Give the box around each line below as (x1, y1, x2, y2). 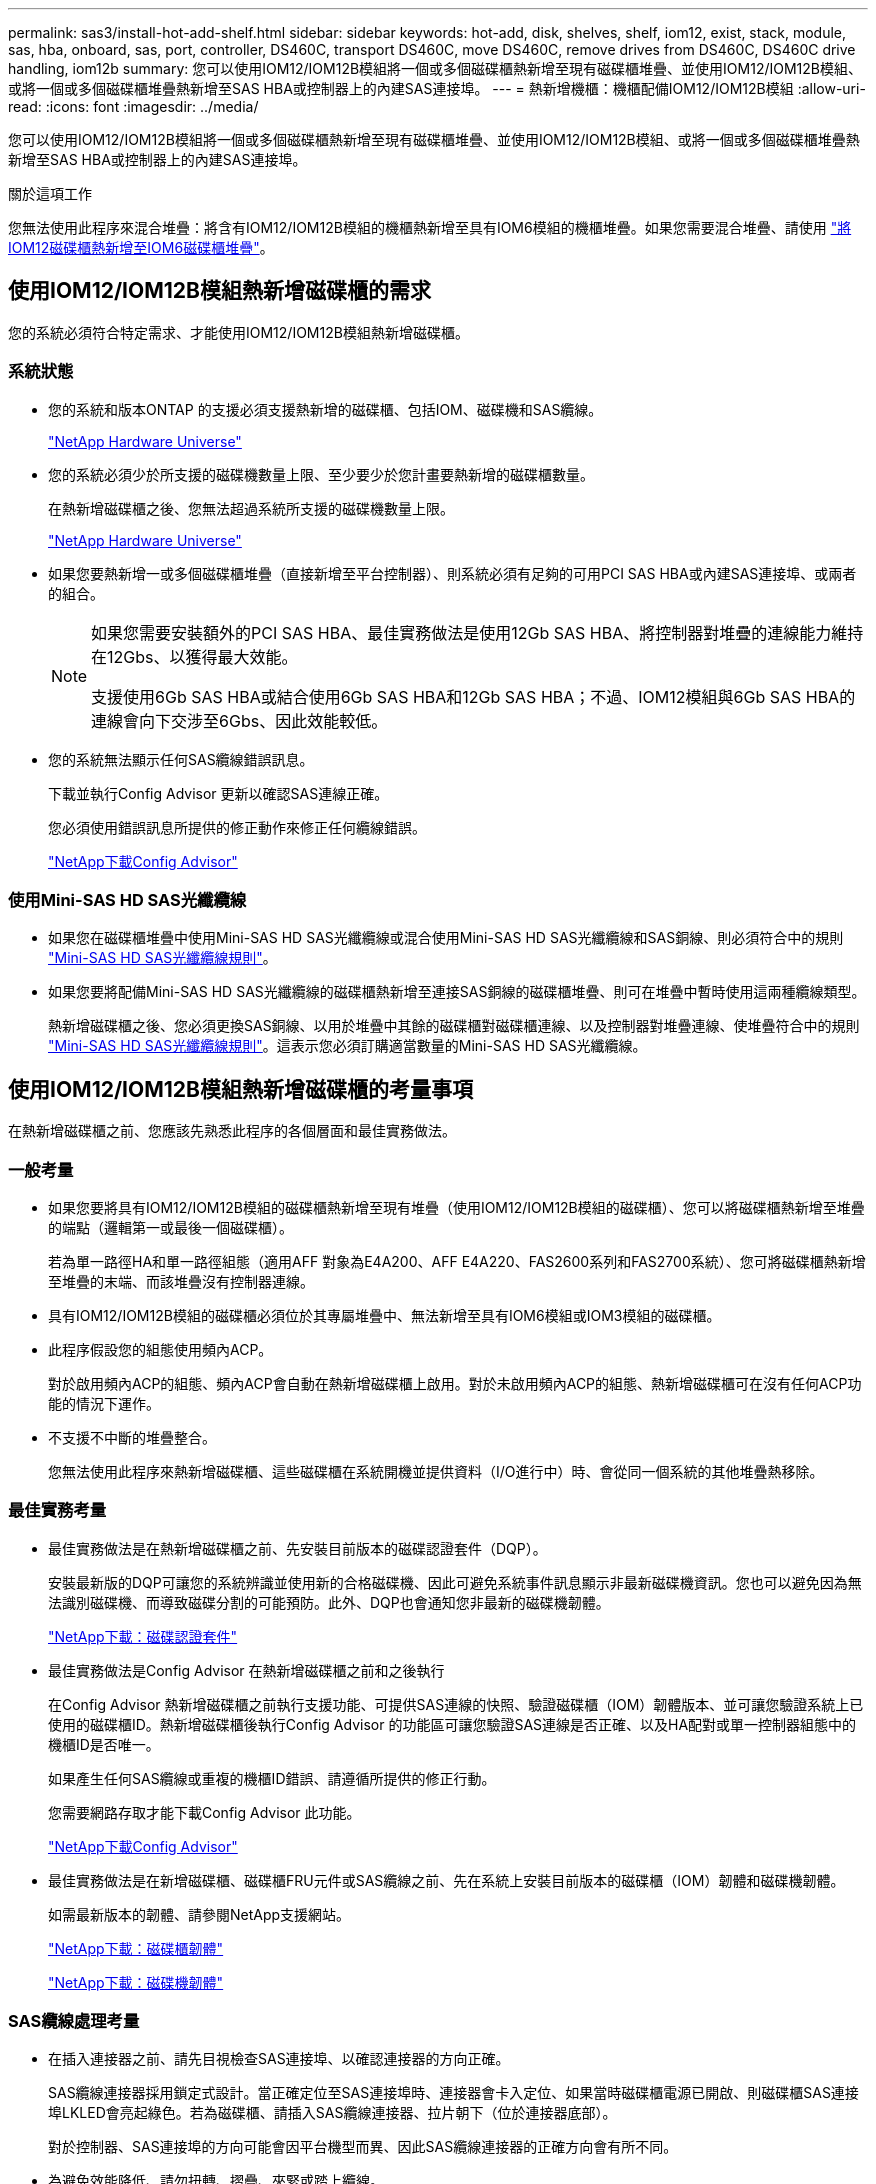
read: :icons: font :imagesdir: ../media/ (8, 98, 259, 115)
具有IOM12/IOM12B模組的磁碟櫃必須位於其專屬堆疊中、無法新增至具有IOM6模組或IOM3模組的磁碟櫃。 (48, 1306, 721, 1324)
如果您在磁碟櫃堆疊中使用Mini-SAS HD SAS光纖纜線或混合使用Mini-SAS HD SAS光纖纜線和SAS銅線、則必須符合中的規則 (48, 929, 844, 947)
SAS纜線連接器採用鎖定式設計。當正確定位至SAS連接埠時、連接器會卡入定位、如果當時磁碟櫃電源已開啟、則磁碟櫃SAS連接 (48, 2084, 859, 2102)
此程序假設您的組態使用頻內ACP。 (48, 1340, 273, 1358)
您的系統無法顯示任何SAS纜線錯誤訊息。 (48, 750, 314, 768)
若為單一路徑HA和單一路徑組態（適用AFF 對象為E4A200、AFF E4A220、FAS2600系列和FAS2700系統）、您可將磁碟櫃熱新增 (48, 1252, 866, 1270)
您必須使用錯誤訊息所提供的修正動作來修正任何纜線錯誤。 (48, 818, 426, 836)
